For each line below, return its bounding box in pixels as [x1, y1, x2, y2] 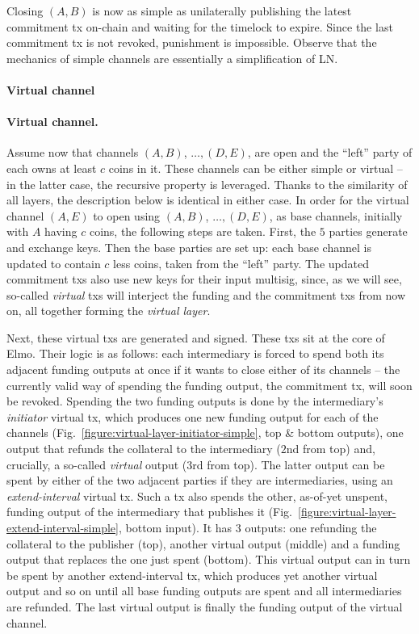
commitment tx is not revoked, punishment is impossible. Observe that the [6, 34, 377, 51]
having [44, 223, 78, 240]
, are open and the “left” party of [247, 144, 413, 161]
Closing [6, 2, 44, 19]
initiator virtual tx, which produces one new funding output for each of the [6, 408, 379, 425]
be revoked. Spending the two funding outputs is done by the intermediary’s [6, 393, 383, 409]
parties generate [329, 223, 408, 240]
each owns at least [6, 159, 97, 176]
